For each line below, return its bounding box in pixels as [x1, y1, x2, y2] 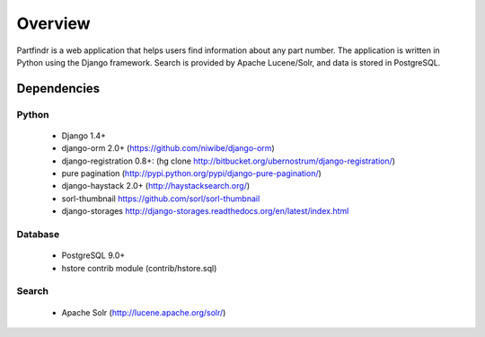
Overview [16, 13, 91, 33]
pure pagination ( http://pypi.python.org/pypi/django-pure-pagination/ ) [61, 168, 322, 179]
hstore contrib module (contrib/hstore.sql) [61, 262, 217, 273]
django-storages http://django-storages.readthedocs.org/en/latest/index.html [61, 206, 349, 217]
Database [16, 228, 60, 241]
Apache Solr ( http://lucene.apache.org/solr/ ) [61, 306, 226, 318]
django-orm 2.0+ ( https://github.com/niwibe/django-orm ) [61, 143, 275, 154]
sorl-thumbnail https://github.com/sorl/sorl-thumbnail [61, 193, 260, 204]
